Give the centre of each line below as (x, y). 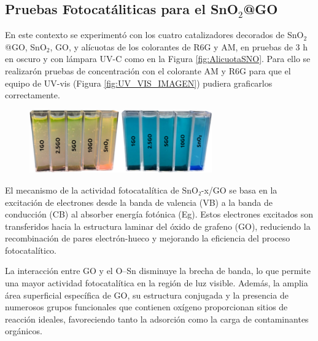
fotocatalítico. (31, 250)
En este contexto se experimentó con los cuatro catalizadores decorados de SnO (154, 35)
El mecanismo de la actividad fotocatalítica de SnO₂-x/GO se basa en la (141, 190)
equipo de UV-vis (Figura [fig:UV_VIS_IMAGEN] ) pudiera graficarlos (139, 83)
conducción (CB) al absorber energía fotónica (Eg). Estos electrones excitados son (159, 214)
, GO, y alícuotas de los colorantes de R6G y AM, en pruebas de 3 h (179, 46)
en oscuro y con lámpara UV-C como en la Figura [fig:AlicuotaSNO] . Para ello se (158, 59)
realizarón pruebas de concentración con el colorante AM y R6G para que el (148, 70)
